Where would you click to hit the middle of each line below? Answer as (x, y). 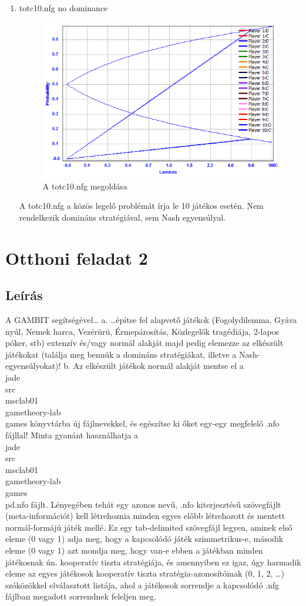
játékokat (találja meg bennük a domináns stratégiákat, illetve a (121, 354)
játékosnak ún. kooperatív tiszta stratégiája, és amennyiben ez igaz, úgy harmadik (153, 562)
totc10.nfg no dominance (63, 8)
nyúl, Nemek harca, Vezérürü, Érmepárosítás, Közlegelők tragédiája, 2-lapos (142, 331)
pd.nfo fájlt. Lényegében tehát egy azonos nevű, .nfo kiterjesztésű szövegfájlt (143, 504)
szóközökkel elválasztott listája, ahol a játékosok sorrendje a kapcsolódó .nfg (142, 585)
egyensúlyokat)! (33, 366)
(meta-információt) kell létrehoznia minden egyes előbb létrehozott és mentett (145, 516)
